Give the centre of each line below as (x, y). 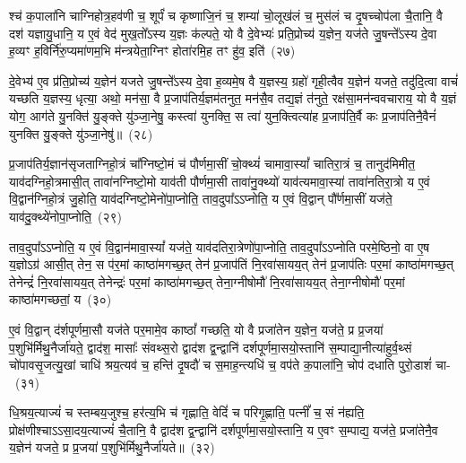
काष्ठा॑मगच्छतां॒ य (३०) (60, 299)
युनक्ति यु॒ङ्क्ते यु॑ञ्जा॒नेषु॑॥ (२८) (81, 133)
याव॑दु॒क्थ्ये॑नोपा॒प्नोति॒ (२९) (65, 216)
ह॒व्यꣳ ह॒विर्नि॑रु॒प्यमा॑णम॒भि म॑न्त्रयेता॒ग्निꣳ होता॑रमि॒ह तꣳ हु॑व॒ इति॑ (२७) (152, 51)
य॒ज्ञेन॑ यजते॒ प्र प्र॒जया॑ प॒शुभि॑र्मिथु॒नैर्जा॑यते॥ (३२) (112, 447)
